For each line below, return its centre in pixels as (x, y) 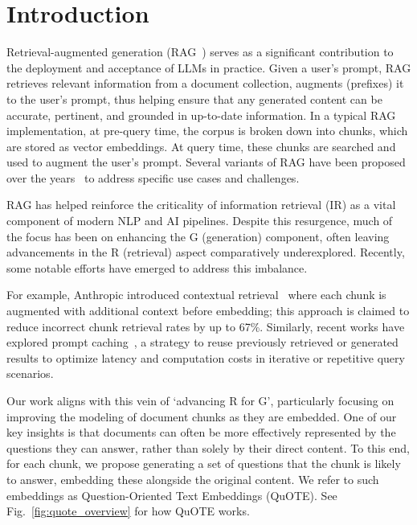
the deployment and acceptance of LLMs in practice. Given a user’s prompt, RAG (209, 67)
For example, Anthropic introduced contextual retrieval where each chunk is (196, 295)
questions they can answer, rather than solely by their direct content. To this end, (208, 447)
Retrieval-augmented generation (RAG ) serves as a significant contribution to (200, 52)
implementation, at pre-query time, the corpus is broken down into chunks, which (207, 131)
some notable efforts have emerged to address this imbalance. (157, 267)
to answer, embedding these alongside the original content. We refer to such (193, 479)
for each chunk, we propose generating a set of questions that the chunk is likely (204, 463)
